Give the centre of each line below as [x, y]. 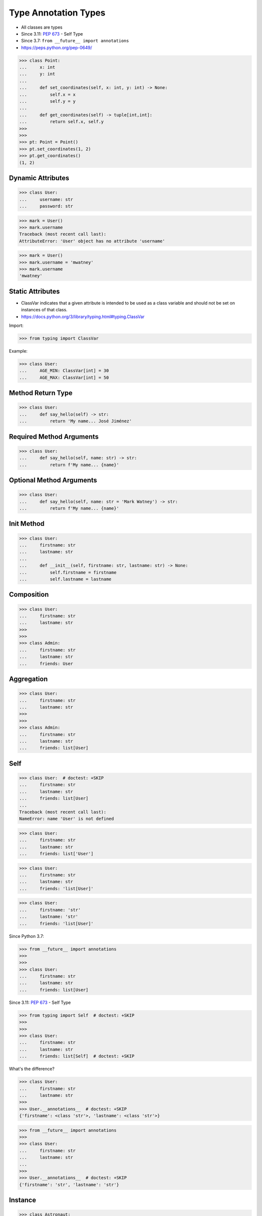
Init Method [27, 524]
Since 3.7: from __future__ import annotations [75, 41]
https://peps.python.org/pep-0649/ [57, 47]
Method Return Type [41, 393]
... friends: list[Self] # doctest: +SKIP [77, 1056]
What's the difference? [32, 1069]
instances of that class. [44, 310]
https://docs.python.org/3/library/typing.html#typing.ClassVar [83, 317]
